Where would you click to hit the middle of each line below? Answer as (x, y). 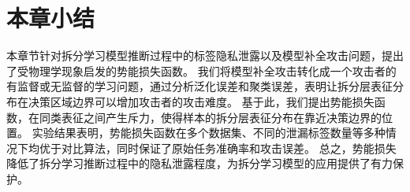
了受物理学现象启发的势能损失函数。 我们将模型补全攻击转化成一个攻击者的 (201, 70)
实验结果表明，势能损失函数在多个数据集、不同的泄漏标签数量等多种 (209, 133)
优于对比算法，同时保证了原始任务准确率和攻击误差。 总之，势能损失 (218, 148)
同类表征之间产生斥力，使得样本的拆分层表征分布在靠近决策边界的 (210, 117)
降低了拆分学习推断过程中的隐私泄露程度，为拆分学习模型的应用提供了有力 (199, 163)
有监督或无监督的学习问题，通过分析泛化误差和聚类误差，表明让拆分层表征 (199, 86)
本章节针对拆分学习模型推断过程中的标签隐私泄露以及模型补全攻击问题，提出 (205, 55)
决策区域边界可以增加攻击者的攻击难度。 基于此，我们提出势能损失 (201, 101)
